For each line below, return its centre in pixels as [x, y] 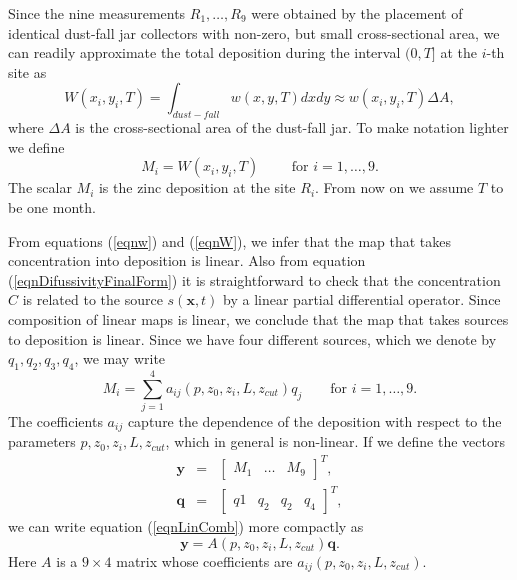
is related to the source [92, 299]
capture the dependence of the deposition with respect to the [314, 421]
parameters [42, 441]
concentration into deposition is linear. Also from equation [187, 260]
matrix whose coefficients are [204, 560]
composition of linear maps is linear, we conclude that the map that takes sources [258, 318]
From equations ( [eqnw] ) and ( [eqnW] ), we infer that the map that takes [230, 240]
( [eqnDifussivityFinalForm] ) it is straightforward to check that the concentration [254, 279]
